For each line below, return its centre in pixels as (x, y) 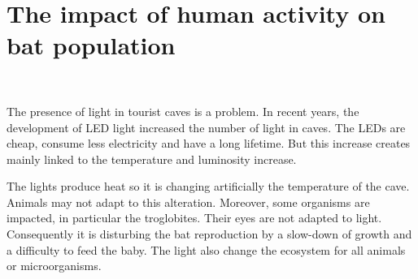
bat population (91, 45)
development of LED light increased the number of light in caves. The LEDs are (206, 127)
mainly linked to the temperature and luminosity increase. (152, 159)
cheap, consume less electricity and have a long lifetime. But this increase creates (209, 143)
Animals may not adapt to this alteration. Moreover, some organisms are (188, 202)
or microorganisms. (54, 266)
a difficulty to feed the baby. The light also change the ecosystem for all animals (206, 249)
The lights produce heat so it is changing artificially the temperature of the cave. (208, 186)
